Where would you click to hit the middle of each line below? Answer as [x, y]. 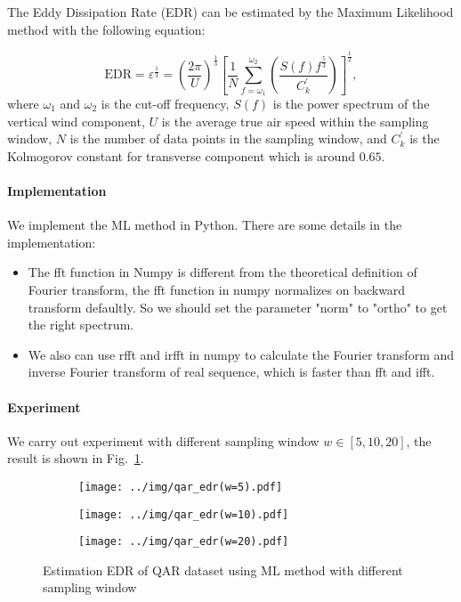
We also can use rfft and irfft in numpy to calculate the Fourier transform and [241, 354]
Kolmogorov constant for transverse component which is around [181, 155]
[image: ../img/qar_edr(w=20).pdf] [184, 542]
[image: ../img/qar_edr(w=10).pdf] [184, 514]
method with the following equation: [106, 29]
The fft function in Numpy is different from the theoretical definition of [222, 272]
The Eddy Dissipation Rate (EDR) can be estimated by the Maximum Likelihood [230, 12]
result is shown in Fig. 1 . [76, 458]
